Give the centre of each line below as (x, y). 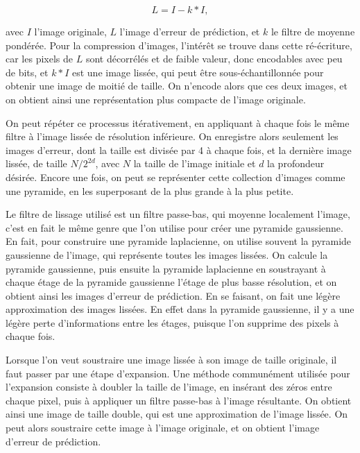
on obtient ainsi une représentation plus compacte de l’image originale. (156, 99)
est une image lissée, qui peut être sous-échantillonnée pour (198, 72)
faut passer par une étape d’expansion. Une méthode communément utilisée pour (178, 373)
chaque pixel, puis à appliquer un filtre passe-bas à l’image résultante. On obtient (179, 400)
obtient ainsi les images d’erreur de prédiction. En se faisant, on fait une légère (173, 295)
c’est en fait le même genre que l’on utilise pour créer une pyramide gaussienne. (174, 227)
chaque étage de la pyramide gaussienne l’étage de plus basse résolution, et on (171, 282)
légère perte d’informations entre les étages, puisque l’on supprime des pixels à (172, 322)
